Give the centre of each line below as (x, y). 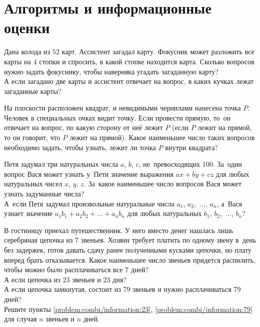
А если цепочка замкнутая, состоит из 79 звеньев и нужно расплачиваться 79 (122, 289)
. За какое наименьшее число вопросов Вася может (163, 184)
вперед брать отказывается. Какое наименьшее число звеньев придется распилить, (130, 259)
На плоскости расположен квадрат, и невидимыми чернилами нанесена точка (122, 108)
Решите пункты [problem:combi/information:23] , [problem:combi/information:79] (128, 309)
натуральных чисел (33, 184)
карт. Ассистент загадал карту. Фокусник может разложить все (158, 51)
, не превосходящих (169, 164)
